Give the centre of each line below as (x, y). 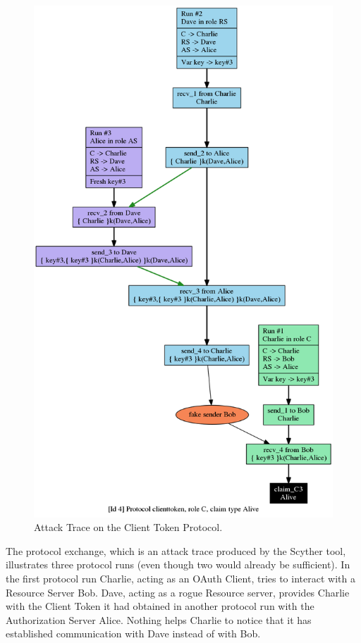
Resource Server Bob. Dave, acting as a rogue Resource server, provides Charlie (178, 592)
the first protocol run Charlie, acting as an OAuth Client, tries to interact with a (180, 578)
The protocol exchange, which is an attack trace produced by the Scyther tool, (176, 550)
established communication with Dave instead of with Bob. (133, 633)
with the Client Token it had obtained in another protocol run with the (160, 606)
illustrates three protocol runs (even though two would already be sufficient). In (178, 564)
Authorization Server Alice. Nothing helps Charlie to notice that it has (159, 619)
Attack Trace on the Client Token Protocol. (128, 527)
